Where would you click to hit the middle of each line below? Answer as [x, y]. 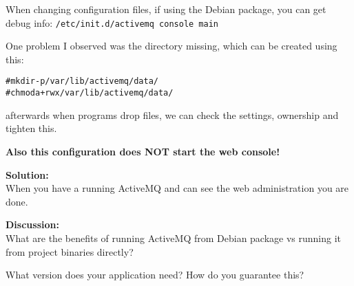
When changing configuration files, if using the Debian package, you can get [166, 9]
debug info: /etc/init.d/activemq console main [112, 22]
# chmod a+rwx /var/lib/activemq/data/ [90, 93]
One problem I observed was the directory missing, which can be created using [171, 46]
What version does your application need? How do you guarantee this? [155, 275]
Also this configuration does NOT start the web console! [143, 151]
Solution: [27, 174]
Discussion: [32, 224]
